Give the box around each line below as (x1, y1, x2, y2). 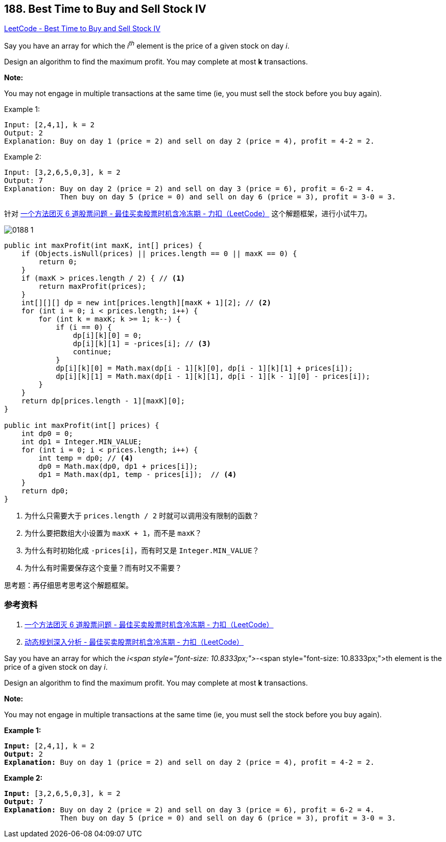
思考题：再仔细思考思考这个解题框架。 (4, 581, 133, 590)
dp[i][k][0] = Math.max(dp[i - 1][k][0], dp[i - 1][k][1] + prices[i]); (56, 364, 353, 373)
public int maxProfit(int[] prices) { (4, 421, 159, 430)
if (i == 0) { (56, 323, 112, 332)
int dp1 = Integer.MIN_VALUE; (21, 438, 142, 446)
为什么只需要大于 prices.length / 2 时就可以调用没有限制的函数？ (25, 511, 260, 520)
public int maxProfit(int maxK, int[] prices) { (4, 241, 202, 250)
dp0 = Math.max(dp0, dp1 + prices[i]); (38, 462, 198, 471)
